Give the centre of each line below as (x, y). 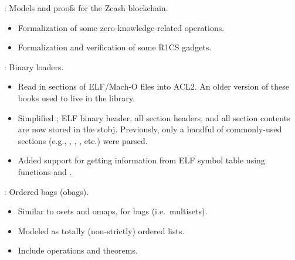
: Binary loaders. (34, 66)
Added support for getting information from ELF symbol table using (141, 160)
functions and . (45, 171)
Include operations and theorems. (78, 250)
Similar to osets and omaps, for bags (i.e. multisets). (113, 211)
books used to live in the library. (76, 97)
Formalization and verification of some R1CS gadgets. (115, 47)
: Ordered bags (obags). (47, 191)
